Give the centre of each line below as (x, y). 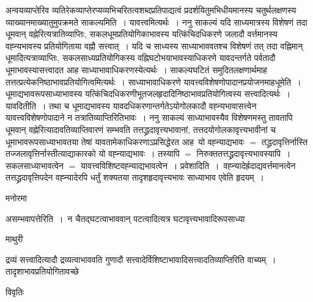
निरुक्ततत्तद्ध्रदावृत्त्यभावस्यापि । (244, 153)
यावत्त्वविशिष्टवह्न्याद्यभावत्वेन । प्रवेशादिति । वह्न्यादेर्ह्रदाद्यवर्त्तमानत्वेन (188, 165)
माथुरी (14, 239)
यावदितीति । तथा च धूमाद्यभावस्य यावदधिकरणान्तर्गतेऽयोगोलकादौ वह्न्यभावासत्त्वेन (131, 105)
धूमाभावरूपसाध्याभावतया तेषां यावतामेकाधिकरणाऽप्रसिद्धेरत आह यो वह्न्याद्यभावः (125, 141)
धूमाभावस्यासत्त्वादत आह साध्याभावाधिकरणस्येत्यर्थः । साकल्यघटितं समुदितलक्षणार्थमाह (136, 69)
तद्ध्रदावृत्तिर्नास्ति (285, 141)
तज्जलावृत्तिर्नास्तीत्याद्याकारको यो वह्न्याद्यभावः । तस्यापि (93, 153)
